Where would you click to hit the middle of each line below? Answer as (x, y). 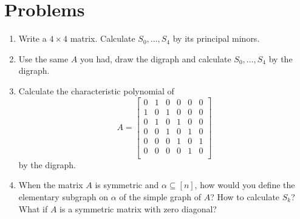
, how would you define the (245, 185)
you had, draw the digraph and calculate (156, 58)
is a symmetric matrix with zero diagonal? (138, 208)
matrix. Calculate (103, 38)
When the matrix (51, 185)
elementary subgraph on (63, 196)
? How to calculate (245, 196)
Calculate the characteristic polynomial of (96, 90)
